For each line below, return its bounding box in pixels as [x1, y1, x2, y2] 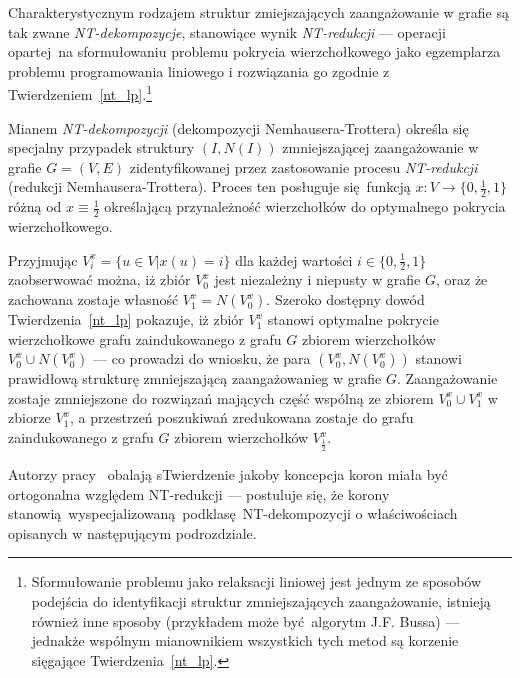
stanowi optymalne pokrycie [267, 309, 439, 330]
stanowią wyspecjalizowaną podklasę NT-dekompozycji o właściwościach [8, 503, 458, 524]
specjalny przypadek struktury [8, 137, 195, 158]
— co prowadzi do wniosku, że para [93, 348, 311, 369]
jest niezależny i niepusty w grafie [214, 269, 421, 290]
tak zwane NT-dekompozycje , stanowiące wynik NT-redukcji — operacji [8, 21, 446, 42]
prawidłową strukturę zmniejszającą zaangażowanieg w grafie [8, 368, 382, 389]
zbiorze [8, 407, 51, 428]
